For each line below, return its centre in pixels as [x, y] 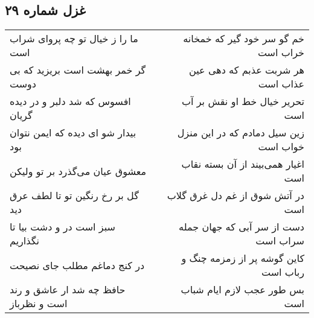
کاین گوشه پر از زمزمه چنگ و [243, 258]
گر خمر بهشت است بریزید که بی [78, 70]
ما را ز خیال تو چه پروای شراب [74, 39]
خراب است [281, 52]
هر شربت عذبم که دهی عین [247, 70]
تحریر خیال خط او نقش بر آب [243, 101]
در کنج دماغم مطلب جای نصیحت [77, 265]
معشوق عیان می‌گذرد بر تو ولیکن [78, 171]
